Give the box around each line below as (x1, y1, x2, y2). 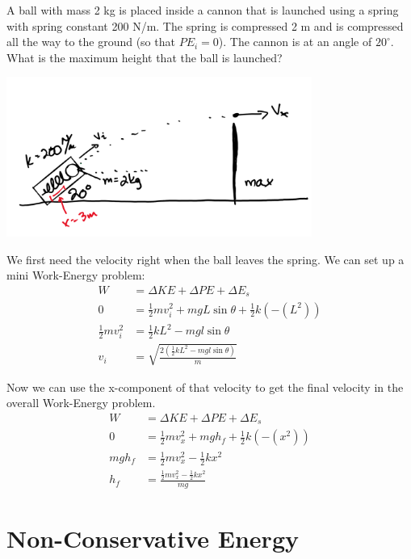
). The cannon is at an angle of (218, 33, 372, 50)
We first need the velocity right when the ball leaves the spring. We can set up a (6, 250, 405, 267)
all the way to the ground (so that (6, 33, 175, 50)
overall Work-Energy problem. (6, 394, 156, 411)
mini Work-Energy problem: (6, 267, 145, 284)
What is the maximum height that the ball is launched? (6, 48, 283, 65)
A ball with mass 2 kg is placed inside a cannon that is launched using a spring (6, 2, 399, 18)
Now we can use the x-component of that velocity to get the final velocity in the (6, 378, 404, 395)
